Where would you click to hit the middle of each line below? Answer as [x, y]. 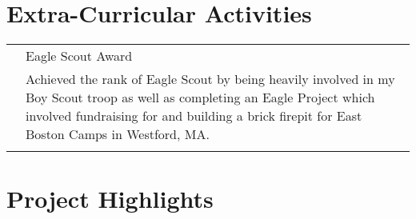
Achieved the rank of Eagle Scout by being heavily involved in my [210, 79]
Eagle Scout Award [79, 56]
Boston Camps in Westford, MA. [118, 134]
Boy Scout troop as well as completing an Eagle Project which [200, 98]
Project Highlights [110, 199]
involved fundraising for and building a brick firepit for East [194, 116]
